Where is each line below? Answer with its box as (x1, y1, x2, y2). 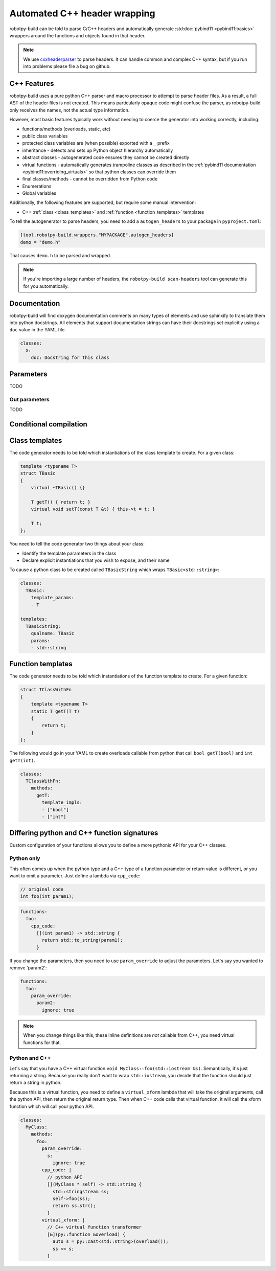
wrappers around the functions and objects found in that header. (9, 32, 146, 38)
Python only (9, 855, 40, 862)
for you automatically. (23, 283, 69, 289)
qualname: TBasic (31, 630, 75, 637)
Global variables (22, 190, 56, 196)
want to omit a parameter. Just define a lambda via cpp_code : (9, 872, 141, 879)
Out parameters (9, 396, 50, 403)
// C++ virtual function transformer (47, 1224, 142, 1230)
